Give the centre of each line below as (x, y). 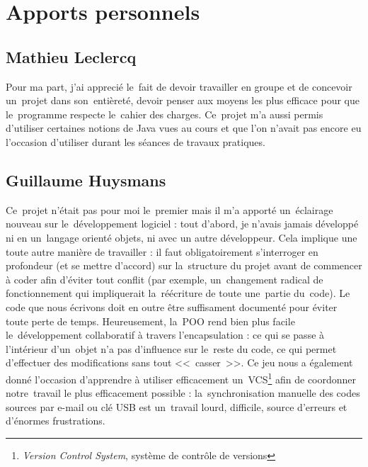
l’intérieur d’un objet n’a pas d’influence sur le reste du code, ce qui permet (171, 348)
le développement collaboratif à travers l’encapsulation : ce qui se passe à (165, 335)
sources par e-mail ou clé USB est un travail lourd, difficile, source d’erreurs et (177, 406)
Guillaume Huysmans (86, 180)
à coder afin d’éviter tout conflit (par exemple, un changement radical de (165, 279)
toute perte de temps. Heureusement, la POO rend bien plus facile (150, 321)
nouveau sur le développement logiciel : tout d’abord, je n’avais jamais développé (182, 224)
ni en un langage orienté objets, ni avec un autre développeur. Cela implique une (182, 237)
